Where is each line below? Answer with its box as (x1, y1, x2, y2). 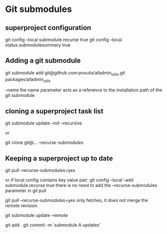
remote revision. (5, 202, 39, 208)
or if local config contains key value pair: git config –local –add (5, 177, 134, 183)
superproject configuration (5, 23, 91, 32)
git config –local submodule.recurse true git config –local (5, 36, 122, 42)
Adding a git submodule (5, 56, 81, 65)
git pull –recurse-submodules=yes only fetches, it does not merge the (5, 197, 149, 203)
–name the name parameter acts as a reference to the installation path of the (5, 87, 163, 93)
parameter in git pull (5, 187, 46, 193)
